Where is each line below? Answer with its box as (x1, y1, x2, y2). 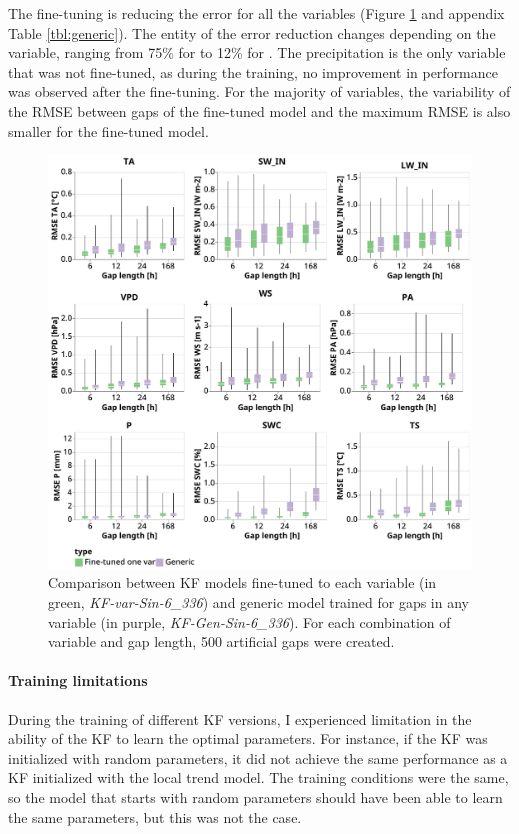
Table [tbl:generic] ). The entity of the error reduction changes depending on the (8, 22, 496, 43)
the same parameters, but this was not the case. (8, 806, 302, 827)
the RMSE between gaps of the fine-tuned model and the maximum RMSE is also (8, 100, 511, 121)
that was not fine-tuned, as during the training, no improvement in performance (8, 61, 498, 82)
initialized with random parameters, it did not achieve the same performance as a (8, 747, 508, 768)
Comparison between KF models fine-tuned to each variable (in (48, 572, 437, 593)
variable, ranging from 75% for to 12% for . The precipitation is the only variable (8, 42, 506, 63)
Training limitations (8, 670, 148, 691)
